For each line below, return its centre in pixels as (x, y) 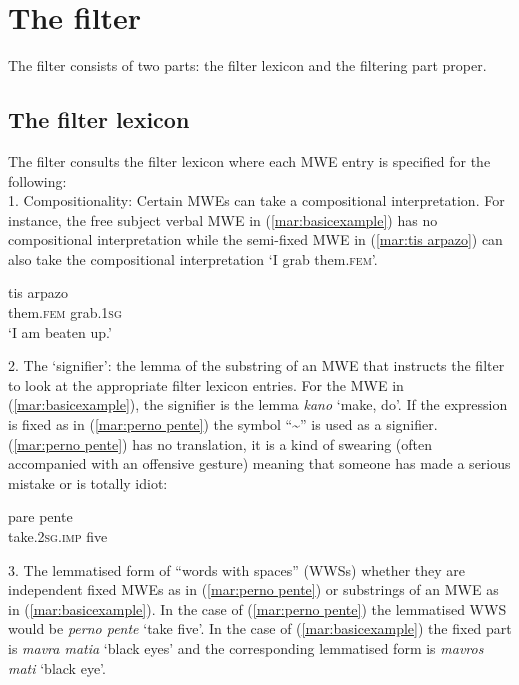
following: (37, 180)
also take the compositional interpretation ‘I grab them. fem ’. (193, 258)
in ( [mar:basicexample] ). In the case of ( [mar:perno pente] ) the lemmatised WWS (257, 608)
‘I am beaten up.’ (60, 331)
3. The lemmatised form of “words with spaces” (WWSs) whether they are (237, 569)
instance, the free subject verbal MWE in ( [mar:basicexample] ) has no (223, 219)
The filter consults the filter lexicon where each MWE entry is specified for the (249, 160)
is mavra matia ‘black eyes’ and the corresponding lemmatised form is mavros (246, 647)
